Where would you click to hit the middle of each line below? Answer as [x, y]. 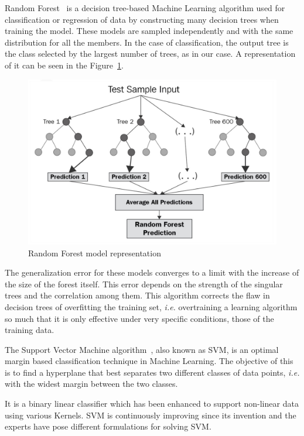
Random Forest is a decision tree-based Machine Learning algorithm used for [145, 8]
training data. [30, 330]
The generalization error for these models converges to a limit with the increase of [152, 272]
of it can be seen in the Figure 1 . [64, 65]
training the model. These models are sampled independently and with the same [149, 31]
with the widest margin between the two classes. [91, 384]
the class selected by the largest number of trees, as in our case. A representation [150, 54]
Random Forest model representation [95, 253]
